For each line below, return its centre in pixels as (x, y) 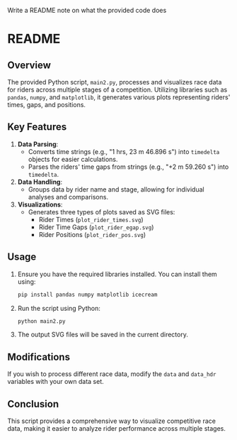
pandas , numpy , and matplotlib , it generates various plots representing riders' (119, 97)
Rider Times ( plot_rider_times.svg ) (91, 219)
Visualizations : (40, 204)
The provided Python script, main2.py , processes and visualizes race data (115, 82)
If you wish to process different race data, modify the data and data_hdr (112, 374)
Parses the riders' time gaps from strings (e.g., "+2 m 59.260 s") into (128, 167)
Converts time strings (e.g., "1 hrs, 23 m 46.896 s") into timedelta (124, 151)
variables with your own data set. (56, 382)
